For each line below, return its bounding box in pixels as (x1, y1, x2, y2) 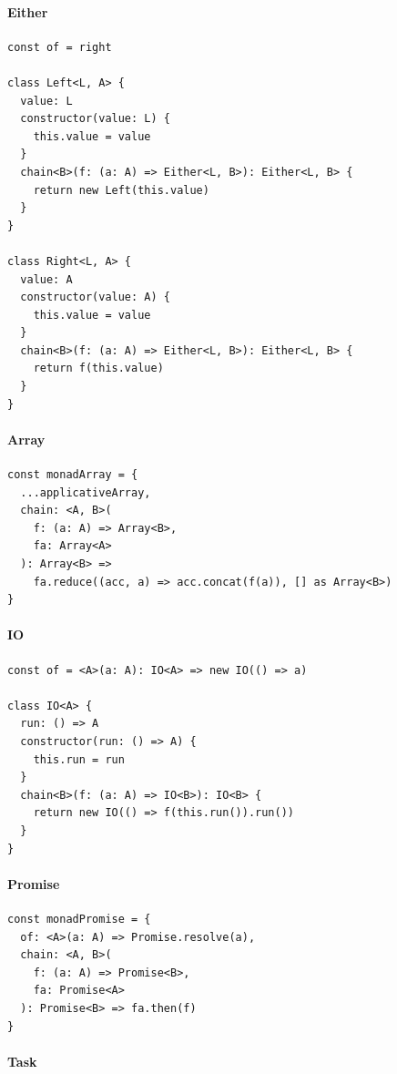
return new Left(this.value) (33, 183, 209, 197)
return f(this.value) (33, 362, 164, 375)
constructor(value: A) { (20, 291, 170, 304)
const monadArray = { (7, 468, 138, 482)
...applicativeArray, (20, 486, 151, 499)
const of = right (7, 40, 112, 54)
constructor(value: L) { (20, 112, 170, 126)
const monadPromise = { (7, 912, 151, 926)
